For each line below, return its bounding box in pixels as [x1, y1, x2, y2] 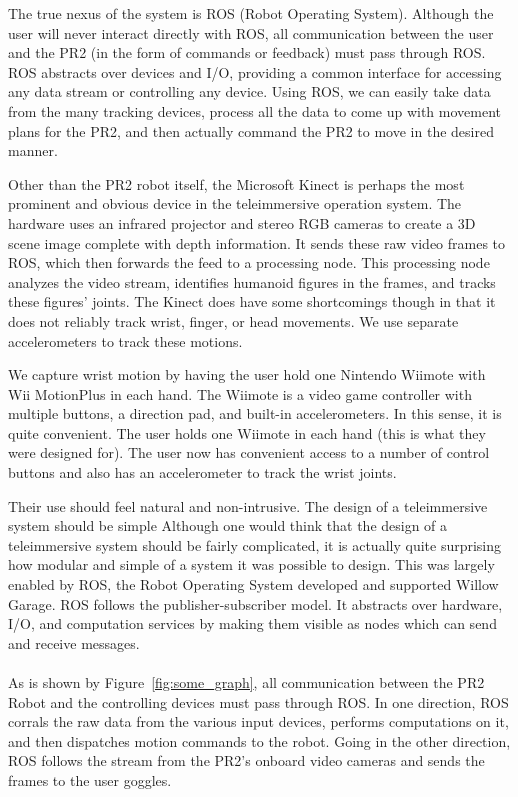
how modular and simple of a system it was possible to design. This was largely [8, 554, 495, 575]
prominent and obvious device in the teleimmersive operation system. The [8, 193, 462, 214]
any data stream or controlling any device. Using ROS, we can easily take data [8, 81, 491, 102]
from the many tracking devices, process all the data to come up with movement [8, 100, 502, 121]
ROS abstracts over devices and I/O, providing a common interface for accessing [8, 61, 502, 82]
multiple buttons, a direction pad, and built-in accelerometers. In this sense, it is [8, 403, 502, 424]
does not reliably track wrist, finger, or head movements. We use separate [8, 310, 459, 331]
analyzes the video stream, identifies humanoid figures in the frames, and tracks [8, 271, 496, 292]
